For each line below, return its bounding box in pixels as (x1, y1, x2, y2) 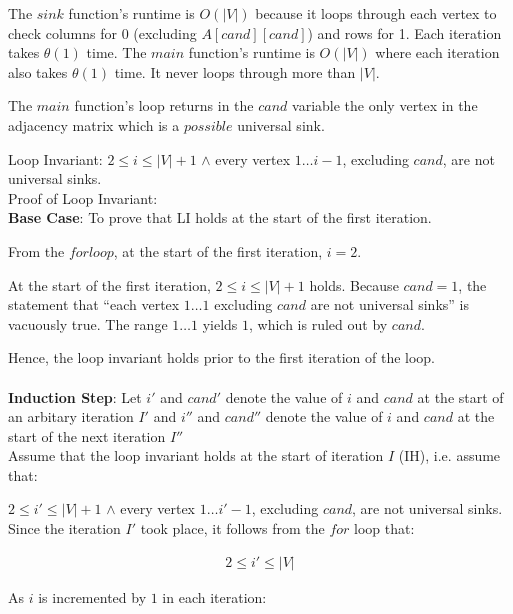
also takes (8, 61, 68, 82)
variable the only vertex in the (292, 95, 478, 116)
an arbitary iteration (8, 406, 134, 427)
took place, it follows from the (140, 518, 325, 539)
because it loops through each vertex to (255, 3, 497, 23)
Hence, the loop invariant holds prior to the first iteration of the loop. (8, 347, 435, 368)
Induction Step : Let (8, 386, 142, 407)
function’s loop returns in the (74, 95, 254, 116)
